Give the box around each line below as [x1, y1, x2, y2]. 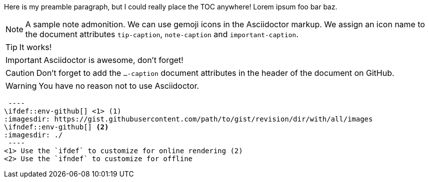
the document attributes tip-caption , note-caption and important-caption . [25, 29, 299, 39]
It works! [19, 42, 52, 52]
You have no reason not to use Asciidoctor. [38, 81, 199, 91]
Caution [5, 68, 35, 78]
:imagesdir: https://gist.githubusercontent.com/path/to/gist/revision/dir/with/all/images [4, 115, 373, 123]
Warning [5, 81, 37, 91]
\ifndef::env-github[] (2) [4, 123, 109, 131]
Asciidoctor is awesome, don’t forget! [43, 55, 183, 65]
